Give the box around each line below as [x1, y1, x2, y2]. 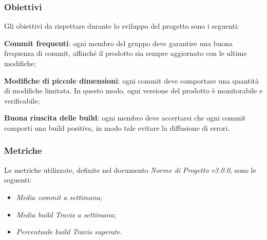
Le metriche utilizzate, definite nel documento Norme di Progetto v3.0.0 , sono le [4, 164, 256, 175]
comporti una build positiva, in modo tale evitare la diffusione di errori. [4, 122, 230, 133]
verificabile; [4, 95, 40, 106]
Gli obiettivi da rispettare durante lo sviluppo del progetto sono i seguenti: [4, 21, 239, 31]
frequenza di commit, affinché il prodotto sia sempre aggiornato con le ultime [4, 48, 247, 58]
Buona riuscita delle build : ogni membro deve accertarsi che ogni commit [4, 112, 246, 123]
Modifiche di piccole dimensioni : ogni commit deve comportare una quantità [4, 75, 259, 86]
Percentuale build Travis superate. [16, 226, 122, 237]
